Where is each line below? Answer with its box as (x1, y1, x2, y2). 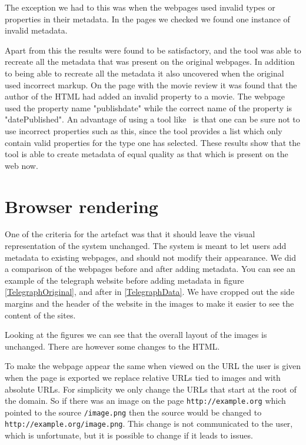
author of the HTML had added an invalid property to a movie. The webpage (5, 90, 285, 102)
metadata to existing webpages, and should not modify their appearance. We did (5, 251, 297, 263)
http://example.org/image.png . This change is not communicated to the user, (5, 417, 293, 430)
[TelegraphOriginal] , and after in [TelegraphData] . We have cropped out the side (5, 285, 295, 298)
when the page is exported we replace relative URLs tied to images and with (5, 371, 281, 383)
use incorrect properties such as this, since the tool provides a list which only (5, 124, 282, 137)
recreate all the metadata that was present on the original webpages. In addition (5, 55, 295, 68)
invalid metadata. (5, 24, 68, 36)
